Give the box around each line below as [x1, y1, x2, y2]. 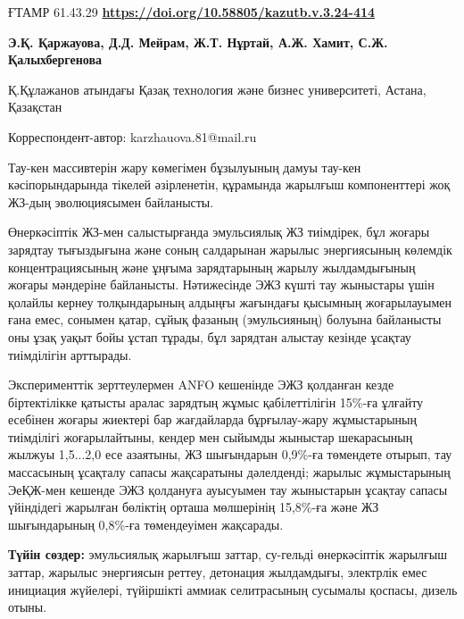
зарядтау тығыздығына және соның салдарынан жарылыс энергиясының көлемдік [8, 239, 452, 258]
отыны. [8, 598, 47, 616]
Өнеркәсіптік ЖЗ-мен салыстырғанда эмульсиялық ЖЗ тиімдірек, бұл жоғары [8, 222, 430, 241]
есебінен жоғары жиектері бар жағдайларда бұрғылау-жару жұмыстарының [8, 410, 417, 429]
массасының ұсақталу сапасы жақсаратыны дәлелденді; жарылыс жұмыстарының [8, 463, 451, 481]
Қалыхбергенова [8, 50, 103, 69]
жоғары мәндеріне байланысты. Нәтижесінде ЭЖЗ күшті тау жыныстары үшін [8, 275, 435, 294]
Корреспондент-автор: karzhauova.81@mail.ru [8, 127, 257, 146]
